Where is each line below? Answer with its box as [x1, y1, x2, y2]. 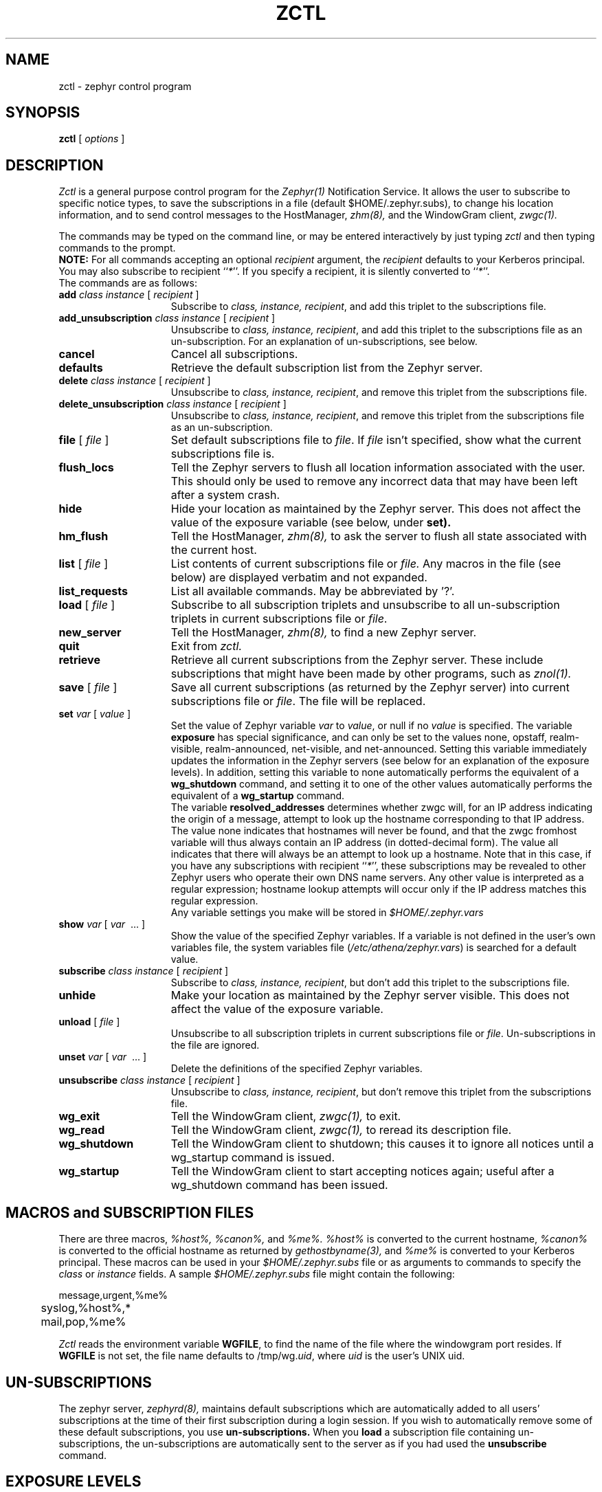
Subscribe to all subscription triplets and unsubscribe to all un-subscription [170, 598, 560, 612]
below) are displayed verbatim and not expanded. [170, 570, 427, 585]
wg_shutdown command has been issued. [170, 1178, 388, 1192]
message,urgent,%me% [58, 1289, 168, 1302]
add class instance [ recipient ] [58, 289, 199, 301]
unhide [58, 988, 96, 1003]
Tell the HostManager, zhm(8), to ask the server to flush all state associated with [170, 529, 587, 544]
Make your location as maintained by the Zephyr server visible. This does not [170, 988, 570, 1003]
